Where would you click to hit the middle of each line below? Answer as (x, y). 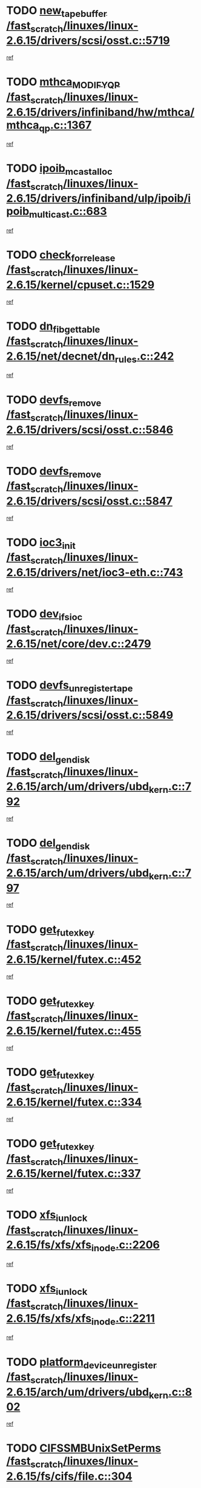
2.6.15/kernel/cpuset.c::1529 (81, 284)
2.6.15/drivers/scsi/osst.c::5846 (90, 430)
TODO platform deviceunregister (82, 1363)
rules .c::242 (144, 357)
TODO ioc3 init (41, 543)
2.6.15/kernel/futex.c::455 (74, 1031)
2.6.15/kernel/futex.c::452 (74, 959)
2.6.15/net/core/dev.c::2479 (79, 644)
